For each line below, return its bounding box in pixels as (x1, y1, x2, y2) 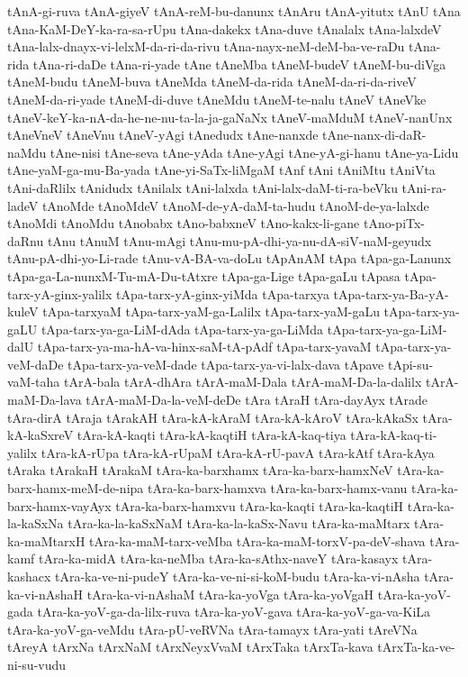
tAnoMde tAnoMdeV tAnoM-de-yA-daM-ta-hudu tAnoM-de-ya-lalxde (41, 196, 429, 215)
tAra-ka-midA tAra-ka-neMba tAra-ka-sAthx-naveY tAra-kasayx (38, 549, 399, 568)
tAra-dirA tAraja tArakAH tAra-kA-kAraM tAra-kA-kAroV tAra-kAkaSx (7, 407, 418, 426)
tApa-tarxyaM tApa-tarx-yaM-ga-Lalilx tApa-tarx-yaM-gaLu (42, 302, 380, 321)
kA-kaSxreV (7, 425, 74, 444)
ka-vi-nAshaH (7, 584, 84, 603)
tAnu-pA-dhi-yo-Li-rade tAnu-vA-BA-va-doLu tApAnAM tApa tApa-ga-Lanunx (7, 249, 452, 268)
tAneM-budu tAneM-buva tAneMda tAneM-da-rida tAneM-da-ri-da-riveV (7, 72, 417, 91)
